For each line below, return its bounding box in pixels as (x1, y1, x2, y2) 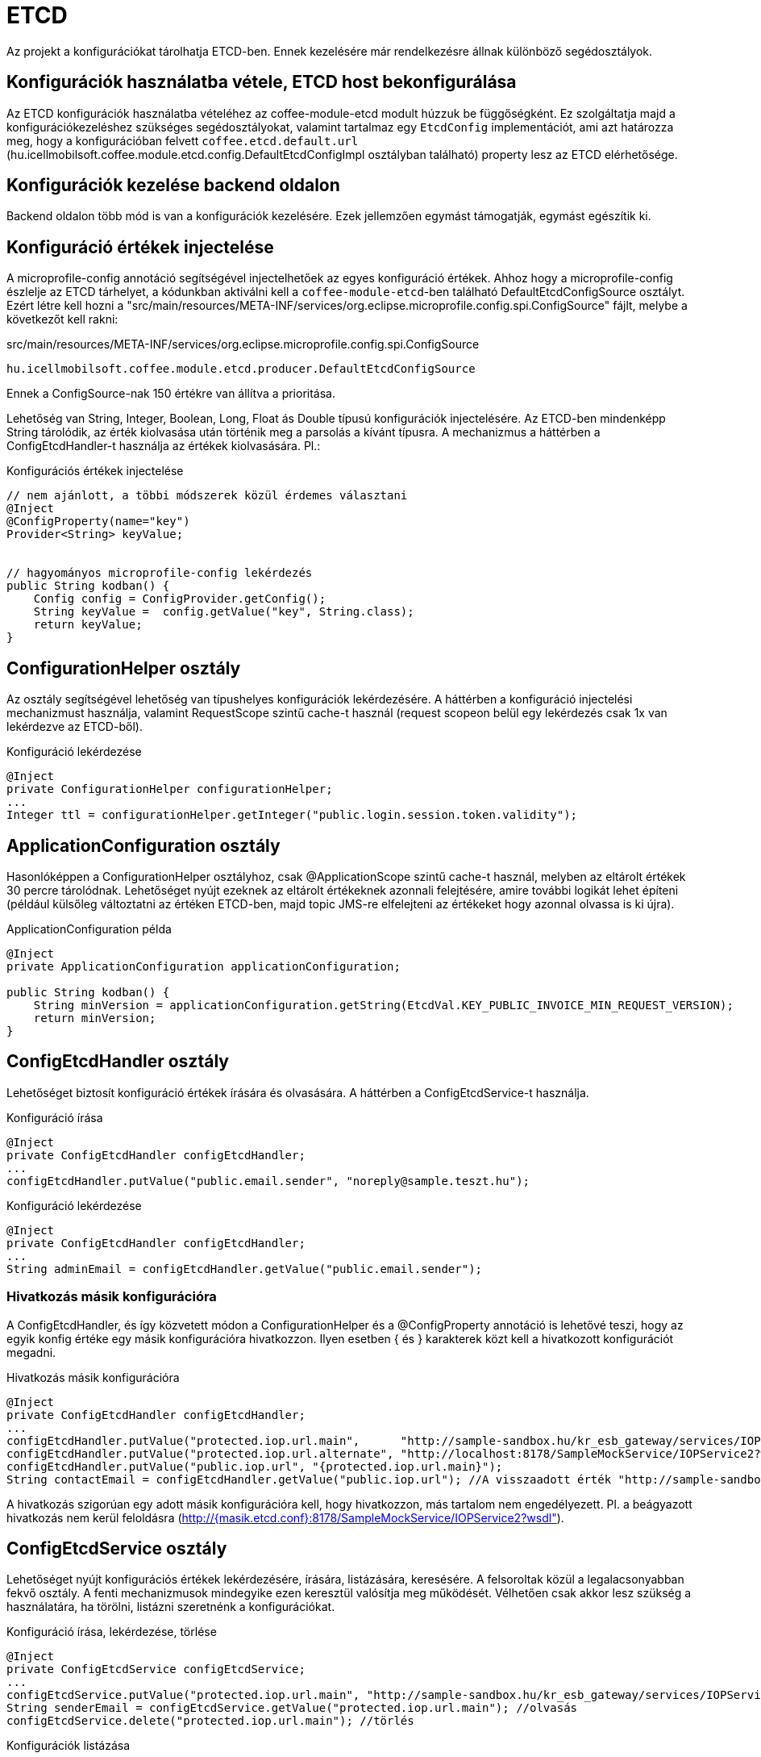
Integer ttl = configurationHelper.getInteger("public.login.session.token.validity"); (6, 808, 578, 822)
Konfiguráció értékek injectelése (6, 236, 274, 257)
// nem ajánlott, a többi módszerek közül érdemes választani (6, 489, 408, 503)
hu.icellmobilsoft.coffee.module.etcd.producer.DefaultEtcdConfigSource (6, 362, 476, 376)
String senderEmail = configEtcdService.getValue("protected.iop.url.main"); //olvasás (6, 1701, 578, 1715)
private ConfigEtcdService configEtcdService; (6, 1663, 306, 1676)
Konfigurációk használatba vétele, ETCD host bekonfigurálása (6, 72, 517, 93)
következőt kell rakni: (6, 312, 119, 327)
